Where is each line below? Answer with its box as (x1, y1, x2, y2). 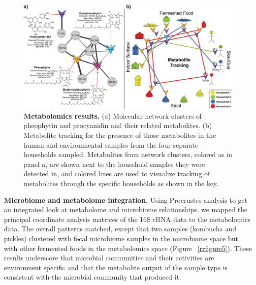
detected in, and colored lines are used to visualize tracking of (24, 168, 210, 179)
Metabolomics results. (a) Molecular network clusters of (24, 110, 202, 121)
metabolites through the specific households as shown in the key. (24, 178, 219, 188)
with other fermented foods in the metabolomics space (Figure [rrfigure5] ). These (4, 243, 252, 253)
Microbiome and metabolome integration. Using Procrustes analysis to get (4, 194, 248, 205)
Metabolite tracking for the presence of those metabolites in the (24, 130, 216, 140)
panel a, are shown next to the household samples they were (24, 158, 205, 169)
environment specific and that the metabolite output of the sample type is (4, 262, 228, 272)
